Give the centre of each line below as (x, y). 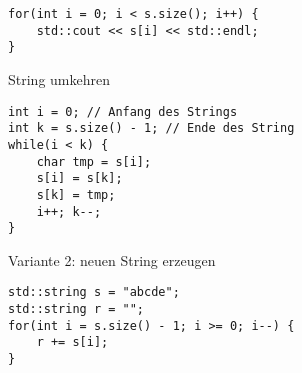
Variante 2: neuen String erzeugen (112, 259)
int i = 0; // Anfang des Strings (123, 111)
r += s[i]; (72, 342)
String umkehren (59, 78)
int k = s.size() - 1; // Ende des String (151, 128)
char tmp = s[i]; (94, 161)
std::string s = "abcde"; (94, 292)
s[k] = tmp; (76, 194)
